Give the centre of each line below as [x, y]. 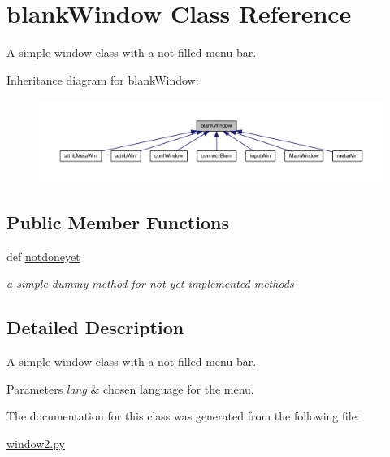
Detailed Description [95, 327]
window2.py [36, 443]
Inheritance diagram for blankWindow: [103, 79]
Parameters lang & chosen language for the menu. [130, 388]
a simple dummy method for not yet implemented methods [150, 283]
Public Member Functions [118, 222]
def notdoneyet [43, 256]
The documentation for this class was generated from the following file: [183, 416]
